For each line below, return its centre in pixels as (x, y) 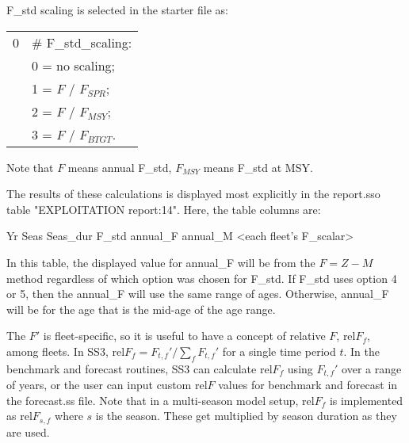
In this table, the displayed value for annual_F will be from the (161, 262)
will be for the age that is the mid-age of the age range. (141, 309)
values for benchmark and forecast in (308, 385)
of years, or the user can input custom (99, 385)
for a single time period (279, 351)
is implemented (366, 400)
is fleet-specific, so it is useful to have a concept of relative (184, 336)
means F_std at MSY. (258, 167)
